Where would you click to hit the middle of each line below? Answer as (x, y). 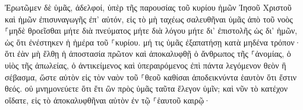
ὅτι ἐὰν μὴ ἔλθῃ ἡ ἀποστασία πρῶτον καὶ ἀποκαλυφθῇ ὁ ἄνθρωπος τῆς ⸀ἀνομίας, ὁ (148, 54)
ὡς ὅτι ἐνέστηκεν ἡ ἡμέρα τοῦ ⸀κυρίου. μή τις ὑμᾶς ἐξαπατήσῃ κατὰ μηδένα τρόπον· (153, 42)
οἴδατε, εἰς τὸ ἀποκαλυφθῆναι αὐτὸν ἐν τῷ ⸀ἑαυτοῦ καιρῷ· (108, 100)
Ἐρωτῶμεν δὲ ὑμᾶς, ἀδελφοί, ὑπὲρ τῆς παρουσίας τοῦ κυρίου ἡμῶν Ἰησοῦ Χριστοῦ (148, 7)
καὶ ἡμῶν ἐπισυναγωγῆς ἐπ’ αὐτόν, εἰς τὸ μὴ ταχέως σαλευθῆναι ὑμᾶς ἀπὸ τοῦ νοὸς (149, 19)
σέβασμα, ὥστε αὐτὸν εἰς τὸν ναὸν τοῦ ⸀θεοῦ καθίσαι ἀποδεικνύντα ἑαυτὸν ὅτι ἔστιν (151, 77)
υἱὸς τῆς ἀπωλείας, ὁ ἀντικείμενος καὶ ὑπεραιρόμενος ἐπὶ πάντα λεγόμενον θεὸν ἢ (146, 65)
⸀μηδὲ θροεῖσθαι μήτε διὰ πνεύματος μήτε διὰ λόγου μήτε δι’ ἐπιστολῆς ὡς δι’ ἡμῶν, (151, 30)
